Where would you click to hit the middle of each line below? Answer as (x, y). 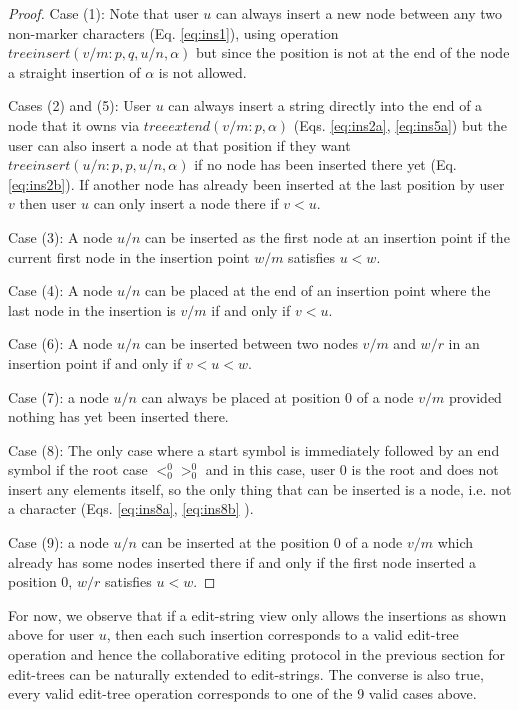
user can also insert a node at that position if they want (179, 144)
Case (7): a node (58, 396)
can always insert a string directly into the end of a (325, 105)
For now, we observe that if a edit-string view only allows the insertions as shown (257, 614)
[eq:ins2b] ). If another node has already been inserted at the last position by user (256, 183)
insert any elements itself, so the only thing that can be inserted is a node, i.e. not (260, 488)
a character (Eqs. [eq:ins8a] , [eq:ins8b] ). (131, 508)
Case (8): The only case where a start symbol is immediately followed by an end (254, 449)
